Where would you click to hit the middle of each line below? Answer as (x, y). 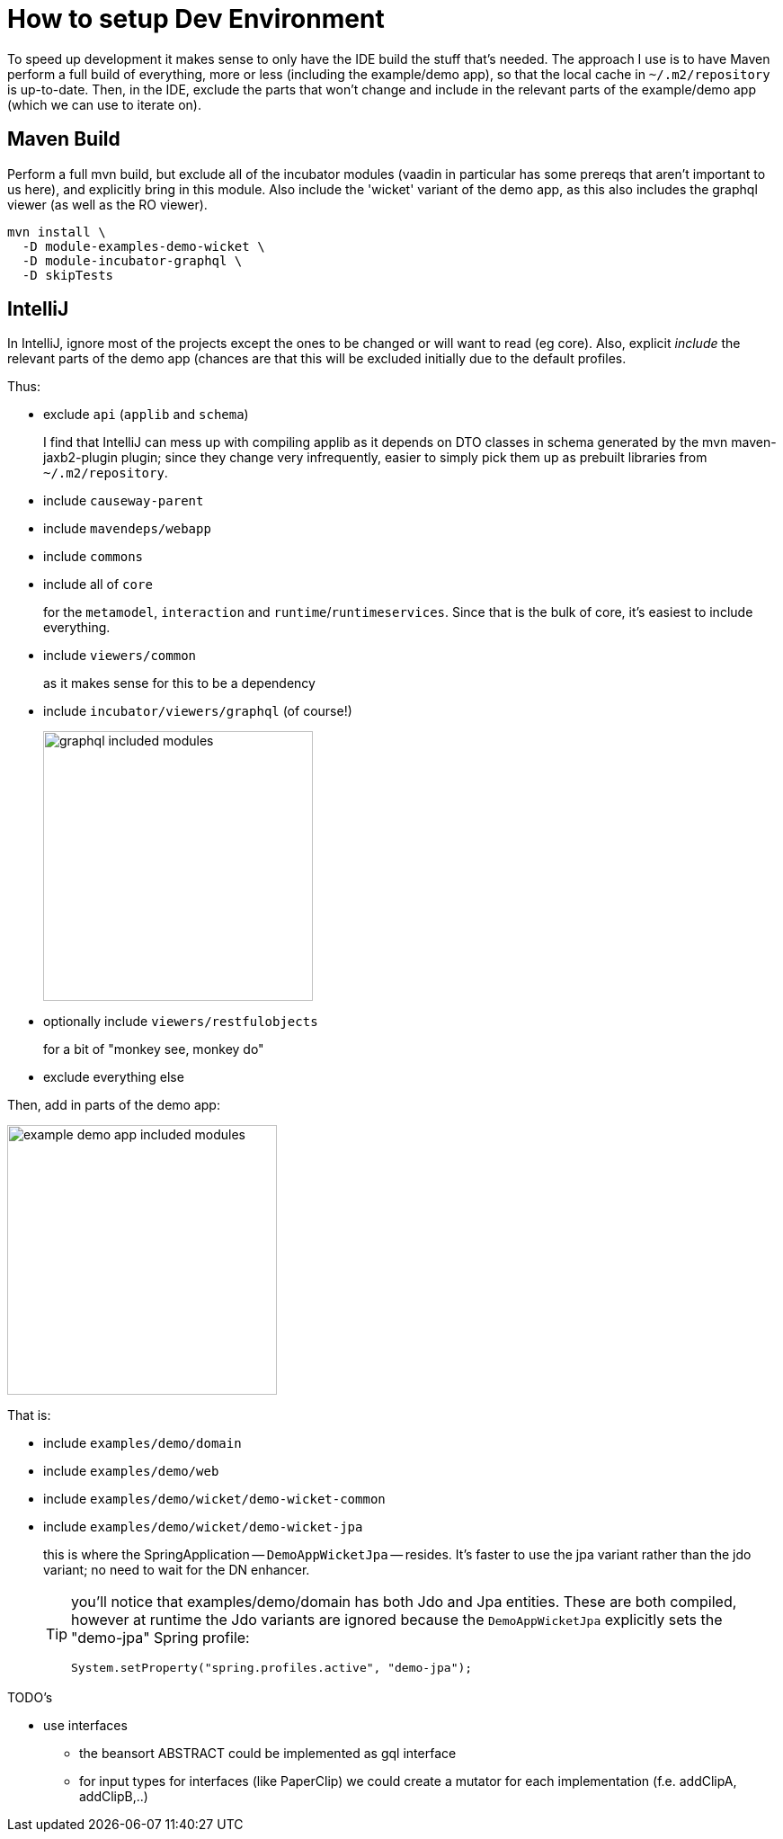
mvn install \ (57, 232)
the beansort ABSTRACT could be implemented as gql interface (268, 1754)
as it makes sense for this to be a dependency (179, 683)
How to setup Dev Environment (196, 19)
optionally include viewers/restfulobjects (181, 1022)
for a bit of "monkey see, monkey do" (154, 1049)
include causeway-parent (124, 501)
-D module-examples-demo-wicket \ (143, 246)
